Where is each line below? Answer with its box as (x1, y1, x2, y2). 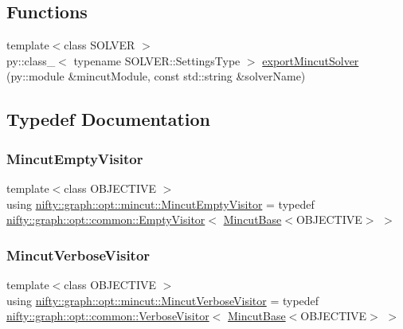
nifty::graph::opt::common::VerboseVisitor (6, 307, 209, 324)
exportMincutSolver (262, 52, 359, 69)
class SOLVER (64, 37, 135, 53)
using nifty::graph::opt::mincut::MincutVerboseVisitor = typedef (6, 292, 319, 308)
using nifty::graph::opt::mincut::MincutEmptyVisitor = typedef (6, 195, 315, 212)
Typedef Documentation (6, 107, 210, 131)
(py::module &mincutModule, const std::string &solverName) (6, 68, 306, 84)
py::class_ (6, 52, 56, 69)
